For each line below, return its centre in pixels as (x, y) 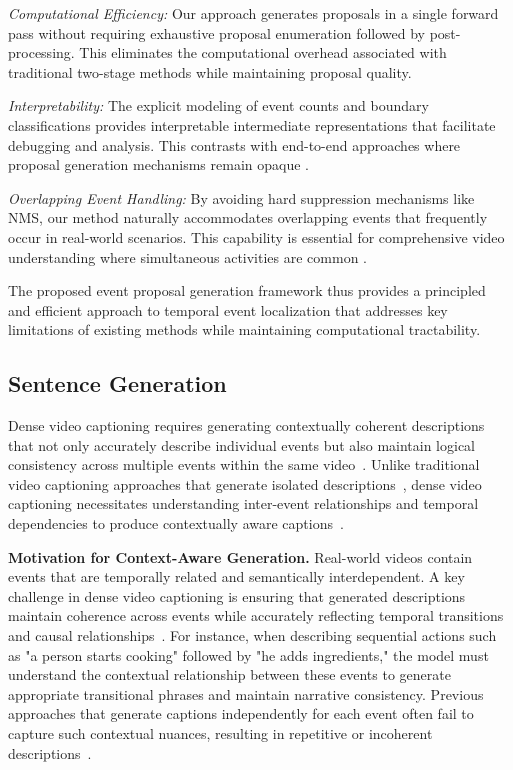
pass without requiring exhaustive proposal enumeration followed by (217, 32)
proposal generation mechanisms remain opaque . (158, 164)
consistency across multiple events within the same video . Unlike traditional (244, 464)
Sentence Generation (117, 383)
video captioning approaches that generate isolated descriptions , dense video (245, 483)
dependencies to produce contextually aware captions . (176, 523)
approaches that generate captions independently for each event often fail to (241, 713)
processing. (41, 52)
